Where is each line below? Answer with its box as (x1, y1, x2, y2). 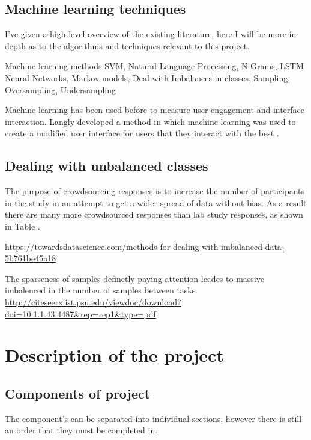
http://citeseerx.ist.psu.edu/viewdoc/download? (5, 295, 181, 308)
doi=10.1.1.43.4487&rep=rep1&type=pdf (5, 307, 156, 320)
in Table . (5, 219, 40, 232)
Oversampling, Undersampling (5, 83, 116, 96)
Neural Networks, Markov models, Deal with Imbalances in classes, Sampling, (5, 71, 291, 84)
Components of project (5, 383, 151, 402)
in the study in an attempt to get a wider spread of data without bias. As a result (5, 196, 307, 209)
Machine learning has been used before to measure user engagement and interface (5, 103, 305, 116)
